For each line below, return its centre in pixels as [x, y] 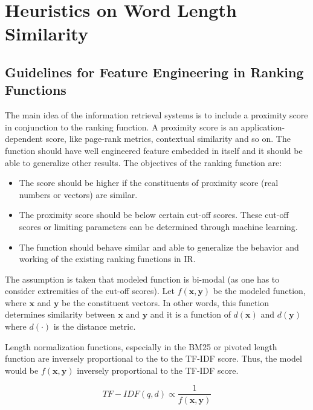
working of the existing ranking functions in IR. [107, 259]
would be [22, 370]
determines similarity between [60, 314]
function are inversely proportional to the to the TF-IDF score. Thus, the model [153, 358]
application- [263, 127]
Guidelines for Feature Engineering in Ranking [154, 72]
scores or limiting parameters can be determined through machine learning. [158, 226]
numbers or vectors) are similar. [78, 194]
